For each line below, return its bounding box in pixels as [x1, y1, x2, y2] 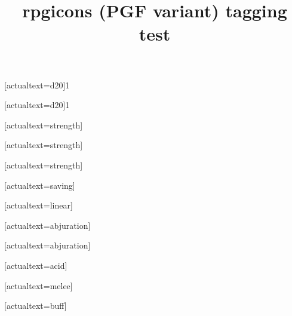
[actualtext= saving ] [4, 179, 75, 191]
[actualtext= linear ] [4, 199, 73, 211]
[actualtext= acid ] [4, 259, 67, 271]
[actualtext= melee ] [4, 279, 73, 292]
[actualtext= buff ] [4, 299, 67, 312]
